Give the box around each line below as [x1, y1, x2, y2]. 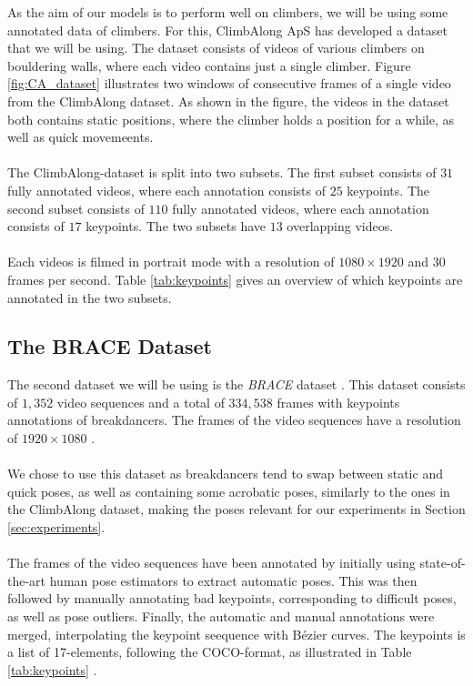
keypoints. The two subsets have [86, 217, 266, 236]
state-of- [419, 553, 466, 572]
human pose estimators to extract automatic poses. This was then [49, 570, 418, 590]
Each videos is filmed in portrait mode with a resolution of [7, 252, 335, 271]
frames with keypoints [277, 392, 400, 411]
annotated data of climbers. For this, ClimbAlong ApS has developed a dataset [7, 20, 448, 39]
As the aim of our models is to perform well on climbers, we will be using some [7, 3, 448, 21]
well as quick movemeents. [7, 127, 154, 146]
